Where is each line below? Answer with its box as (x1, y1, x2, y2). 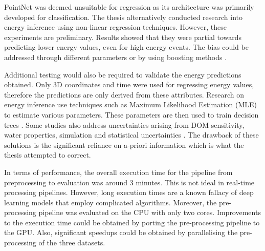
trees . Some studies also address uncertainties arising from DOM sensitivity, (4, 119, 245, 130)
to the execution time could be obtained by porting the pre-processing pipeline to (4, 217, 260, 227)
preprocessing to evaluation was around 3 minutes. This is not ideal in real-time (4, 177, 255, 187)
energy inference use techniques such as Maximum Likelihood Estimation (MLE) (4, 99, 257, 110)
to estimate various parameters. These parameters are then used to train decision (4, 109, 259, 120)
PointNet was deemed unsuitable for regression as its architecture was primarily (4, 2, 254, 12)
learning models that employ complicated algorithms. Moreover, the (4, 197, 217, 207)
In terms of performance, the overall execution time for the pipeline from (4, 166, 233, 177)
